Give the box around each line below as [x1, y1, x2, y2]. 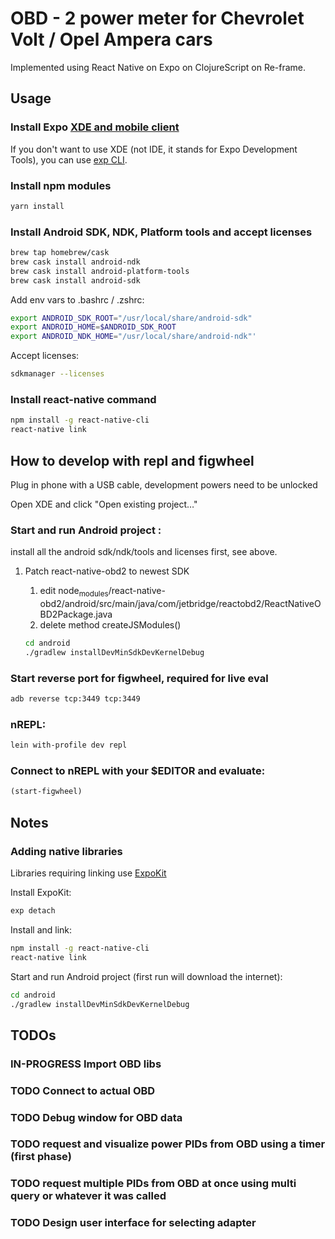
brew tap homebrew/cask [10, 248, 110, 258]
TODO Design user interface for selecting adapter [10, 1216, 257, 1230]
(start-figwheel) [10, 787, 83, 797]
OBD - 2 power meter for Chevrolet [10, 7, 305, 30]
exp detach [10, 906, 56, 916]
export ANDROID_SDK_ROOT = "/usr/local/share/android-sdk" [10, 313, 253, 323]
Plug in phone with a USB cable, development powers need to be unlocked [10, 478, 318, 491]
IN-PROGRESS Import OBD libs [10, 1057, 162, 1071]
